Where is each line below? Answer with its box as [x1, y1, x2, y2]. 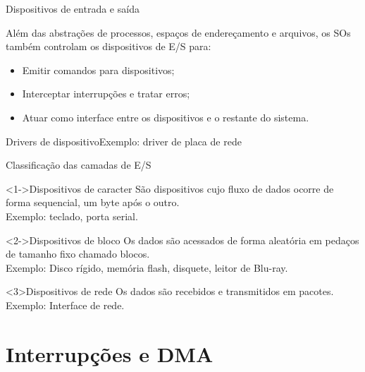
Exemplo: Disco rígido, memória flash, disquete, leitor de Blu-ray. [6, 260, 288, 275]
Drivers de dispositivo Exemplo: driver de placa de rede [6, 133, 242, 148]
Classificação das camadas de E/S [6, 157, 151, 172]
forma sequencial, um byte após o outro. [6, 195, 180, 210]
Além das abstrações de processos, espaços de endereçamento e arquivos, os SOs [6, 25, 351, 40]
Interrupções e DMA [6, 339, 214, 368]
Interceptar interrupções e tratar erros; [22, 86, 190, 101]
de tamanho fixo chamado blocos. [6, 246, 150, 261]
